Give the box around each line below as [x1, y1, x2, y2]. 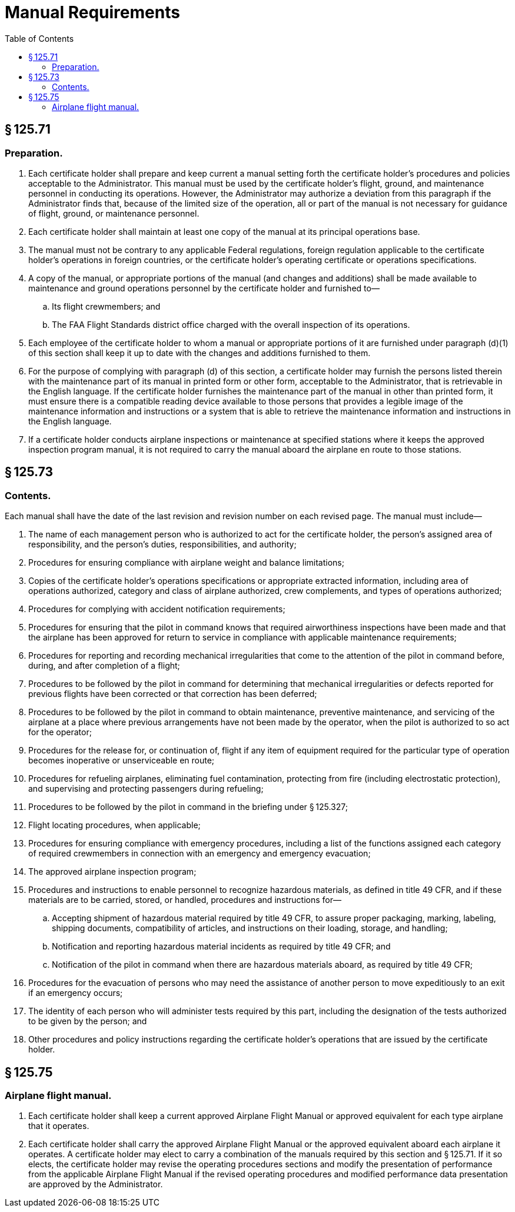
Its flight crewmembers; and [52, 301, 161, 311]
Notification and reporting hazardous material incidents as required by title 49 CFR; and [52, 941, 391, 952]
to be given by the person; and [28, 1016, 147, 1027]
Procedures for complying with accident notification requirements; [28, 604, 285, 615]
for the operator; [28, 727, 92, 738]
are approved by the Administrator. [28, 1179, 163, 1190]
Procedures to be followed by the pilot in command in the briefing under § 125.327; [28, 802, 348, 812]
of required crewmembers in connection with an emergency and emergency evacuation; [28, 848, 371, 859]
